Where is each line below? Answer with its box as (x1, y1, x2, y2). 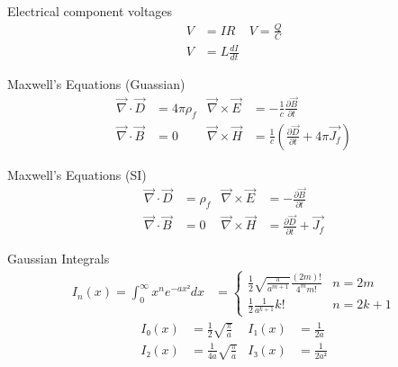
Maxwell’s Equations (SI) (7, 165, 147, 183)
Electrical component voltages (7, 2, 173, 20)
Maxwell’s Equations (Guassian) (7, 75, 185, 94)
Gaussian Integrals (7, 248, 110, 267)
